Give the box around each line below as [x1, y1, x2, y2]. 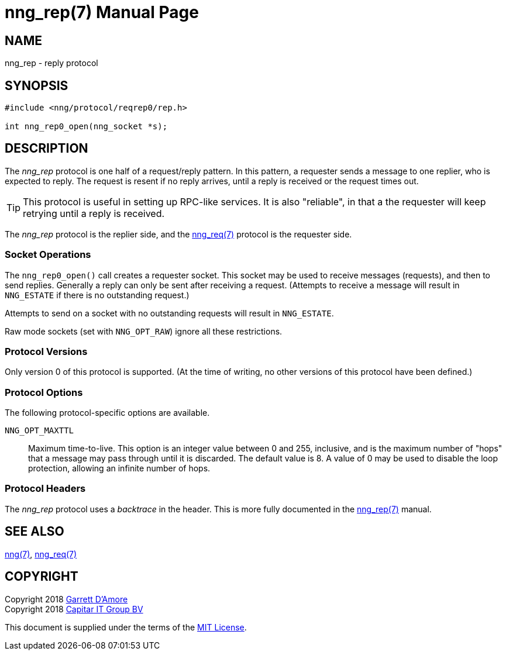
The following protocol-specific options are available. [5, 408, 210, 418]
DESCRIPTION [5, 141, 88, 156]
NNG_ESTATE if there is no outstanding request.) [5, 289, 190, 300]
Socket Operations [5, 249, 91, 261]
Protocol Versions [5, 345, 88, 357]
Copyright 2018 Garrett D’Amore [5, 594, 128, 604]
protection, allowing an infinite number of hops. [28, 463, 211, 474]
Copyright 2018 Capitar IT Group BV [5, 604, 143, 614]
